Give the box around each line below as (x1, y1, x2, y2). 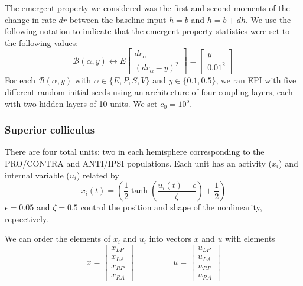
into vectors (149, 232, 191, 245)
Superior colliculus (5, 122, 95, 137)
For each (5, 74, 35, 86)
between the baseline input (69, 13, 167, 25)
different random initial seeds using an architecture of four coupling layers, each (5, 86, 293, 97)
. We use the (246, 13, 291, 25)
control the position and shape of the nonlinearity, (80, 201, 262, 213)
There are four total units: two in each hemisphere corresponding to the (5, 145, 265, 158)
